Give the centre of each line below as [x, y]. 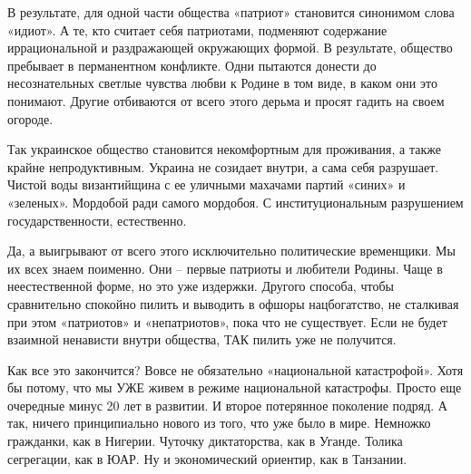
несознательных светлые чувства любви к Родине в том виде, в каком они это [222, 83]
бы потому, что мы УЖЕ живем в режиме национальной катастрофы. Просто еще [235, 387]
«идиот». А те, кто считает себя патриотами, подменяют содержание [197, 29]
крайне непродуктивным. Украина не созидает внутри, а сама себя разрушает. [223, 166]
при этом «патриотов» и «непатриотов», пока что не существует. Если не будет [227, 321]
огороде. [30, 118]
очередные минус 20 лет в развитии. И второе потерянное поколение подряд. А [227, 405]
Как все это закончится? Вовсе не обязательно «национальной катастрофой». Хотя [235, 369]
